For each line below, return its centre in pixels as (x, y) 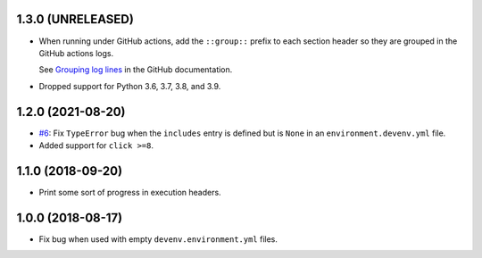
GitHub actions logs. (76, 53)
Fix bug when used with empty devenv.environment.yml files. (158, 239)
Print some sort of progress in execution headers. (130, 192)
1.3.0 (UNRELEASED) (75, 19)
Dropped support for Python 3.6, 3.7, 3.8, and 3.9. (130, 86)
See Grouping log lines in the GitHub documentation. (136, 70)
